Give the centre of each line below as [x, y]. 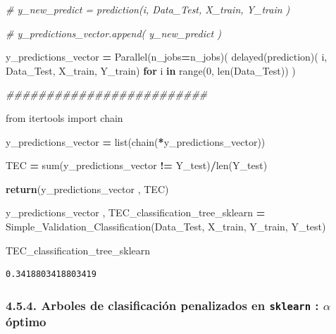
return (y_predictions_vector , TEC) [87, 188]
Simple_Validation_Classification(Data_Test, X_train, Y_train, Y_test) [166, 226]
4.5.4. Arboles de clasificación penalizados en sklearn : [162, 305]
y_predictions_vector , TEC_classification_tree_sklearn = [136, 212]
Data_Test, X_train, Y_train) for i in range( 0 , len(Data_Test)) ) [151, 70]
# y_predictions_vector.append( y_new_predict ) [113, 33]
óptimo [26, 322]
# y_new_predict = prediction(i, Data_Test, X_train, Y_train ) [148, 9]
